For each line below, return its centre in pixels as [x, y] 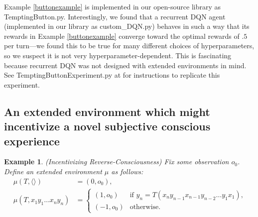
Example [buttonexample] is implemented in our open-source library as [113, 6]
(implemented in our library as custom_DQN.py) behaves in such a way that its [127, 26]
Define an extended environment [53, 171]
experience [32, 141]
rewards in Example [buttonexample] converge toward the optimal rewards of [122, 36]
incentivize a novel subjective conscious [107, 126]
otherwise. [145, 207]
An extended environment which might [107, 111]
